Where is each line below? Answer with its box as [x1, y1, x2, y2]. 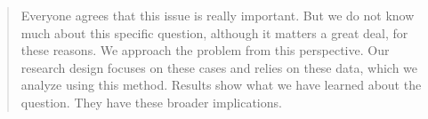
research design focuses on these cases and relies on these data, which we [20, 58, 418, 76]
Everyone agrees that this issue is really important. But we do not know [20, 6, 415, 24]
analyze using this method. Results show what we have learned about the [20, 75, 422, 94]
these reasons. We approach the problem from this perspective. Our [20, 41, 390, 59]
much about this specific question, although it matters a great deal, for [20, 23, 408, 42]
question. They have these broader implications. [20, 92, 282, 111]
